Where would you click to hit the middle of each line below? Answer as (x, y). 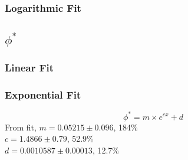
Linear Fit (29, 67)
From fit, (21, 127)
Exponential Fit (43, 94)
